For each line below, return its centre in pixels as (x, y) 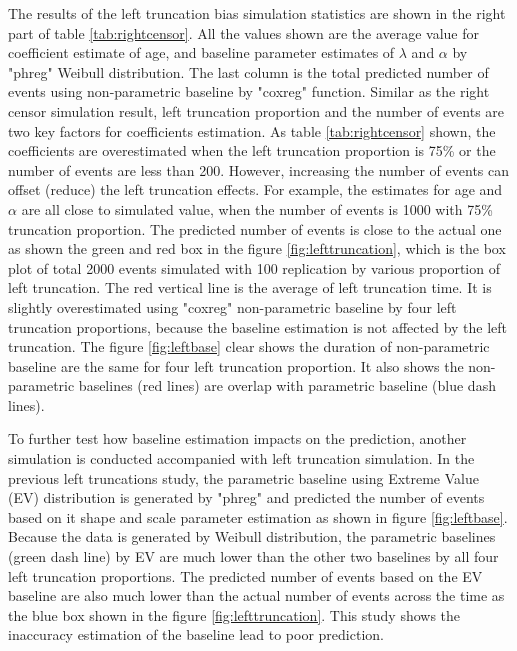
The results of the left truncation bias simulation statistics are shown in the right (257, 13)
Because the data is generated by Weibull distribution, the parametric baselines (252, 536)
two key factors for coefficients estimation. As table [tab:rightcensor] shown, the (252, 130)
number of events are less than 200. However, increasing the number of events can (259, 169)
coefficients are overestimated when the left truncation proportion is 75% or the (252, 150)
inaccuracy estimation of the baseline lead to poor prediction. (196, 634)
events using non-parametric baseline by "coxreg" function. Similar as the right (249, 91)
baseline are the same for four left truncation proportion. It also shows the (236, 365)
